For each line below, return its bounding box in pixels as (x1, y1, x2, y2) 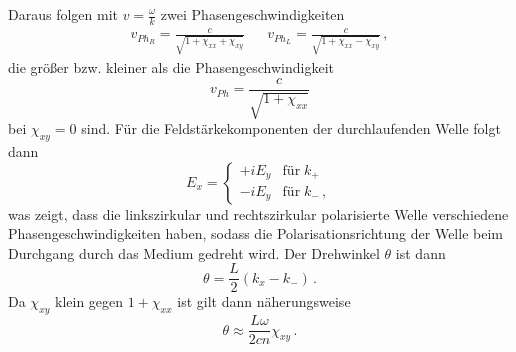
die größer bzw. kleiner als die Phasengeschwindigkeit (8, 57, 335, 78)
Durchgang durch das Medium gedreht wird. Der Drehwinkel (8, 242, 380, 263)
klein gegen (54, 291, 124, 312)
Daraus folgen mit (8, 4, 118, 24)
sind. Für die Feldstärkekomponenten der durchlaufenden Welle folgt (81, 118, 501, 139)
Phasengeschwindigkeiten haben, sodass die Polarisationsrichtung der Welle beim (8, 223, 503, 244)
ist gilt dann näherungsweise (177, 291, 351, 312)
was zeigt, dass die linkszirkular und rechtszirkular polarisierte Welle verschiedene (8, 203, 509, 224)
